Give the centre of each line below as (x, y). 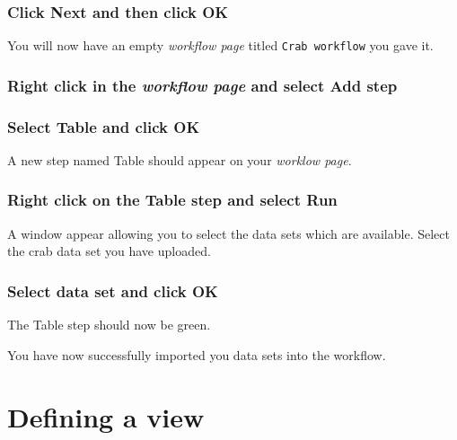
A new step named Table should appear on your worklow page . (180, 159)
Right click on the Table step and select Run (172, 200)
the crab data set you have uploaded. (109, 251)
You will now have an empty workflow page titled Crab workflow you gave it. (220, 45)
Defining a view (106, 416)
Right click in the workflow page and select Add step (202, 85)
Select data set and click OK (113, 290)
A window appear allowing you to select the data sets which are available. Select (228, 233)
